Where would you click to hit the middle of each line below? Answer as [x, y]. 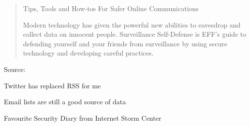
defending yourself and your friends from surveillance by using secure [125, 43]
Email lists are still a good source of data [65, 102]
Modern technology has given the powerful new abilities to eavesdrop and [132, 24]
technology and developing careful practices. [88, 53]
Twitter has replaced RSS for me [52, 85]
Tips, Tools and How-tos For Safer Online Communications [111, 8]
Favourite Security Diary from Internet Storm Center [83, 118]
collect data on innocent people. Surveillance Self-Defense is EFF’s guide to [135, 34]
